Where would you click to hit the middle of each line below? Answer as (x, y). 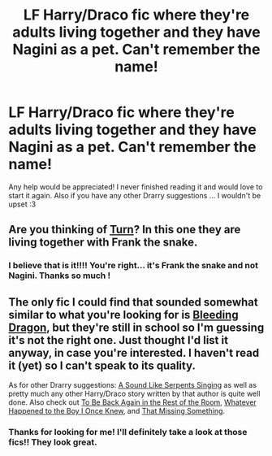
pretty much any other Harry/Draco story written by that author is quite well (134, 394)
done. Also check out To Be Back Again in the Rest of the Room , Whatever (133, 402)
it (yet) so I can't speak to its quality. (102, 365)
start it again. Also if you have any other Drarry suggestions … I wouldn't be (135, 195)
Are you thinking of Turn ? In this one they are (125, 230)
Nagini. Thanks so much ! (60, 276)
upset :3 (22, 204)
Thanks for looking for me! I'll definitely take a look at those (128, 432)
